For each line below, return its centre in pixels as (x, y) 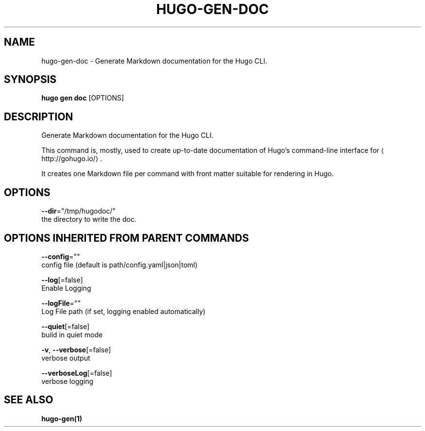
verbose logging (67, 381)
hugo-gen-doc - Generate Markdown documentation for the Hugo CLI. (154, 61)
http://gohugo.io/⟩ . (72, 159)
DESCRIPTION (39, 116)
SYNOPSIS (30, 80)
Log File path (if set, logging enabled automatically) (123, 311)
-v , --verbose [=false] (76, 349)
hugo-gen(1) (62, 418)
